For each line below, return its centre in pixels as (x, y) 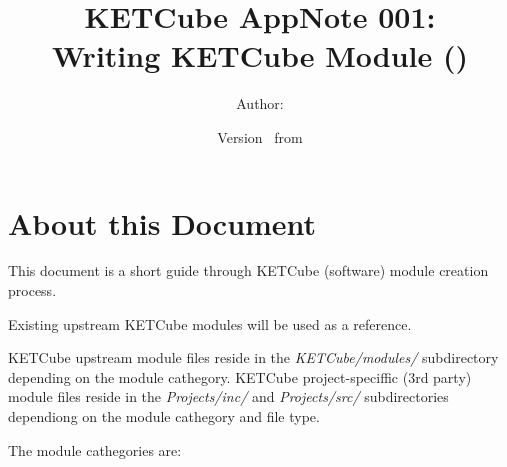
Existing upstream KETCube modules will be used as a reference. (210, 323)
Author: (260, 103)
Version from (260, 136)
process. (32, 290)
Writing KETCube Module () (260, 55)
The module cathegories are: (95, 449)
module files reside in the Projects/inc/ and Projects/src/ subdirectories (228, 396)
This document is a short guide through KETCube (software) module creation (248, 270)
